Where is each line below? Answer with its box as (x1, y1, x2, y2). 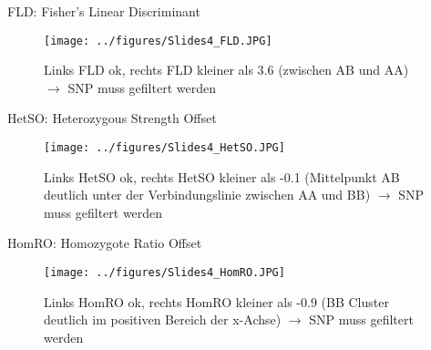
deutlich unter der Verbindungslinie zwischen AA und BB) (44, 185, 371, 204)
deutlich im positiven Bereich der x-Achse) (44, 310, 282, 329)
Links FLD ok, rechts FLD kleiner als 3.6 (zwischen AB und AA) (44, 60, 409, 79)
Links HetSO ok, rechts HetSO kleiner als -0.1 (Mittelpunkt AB (44, 167, 400, 186)
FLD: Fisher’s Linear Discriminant (7, 2, 200, 20)
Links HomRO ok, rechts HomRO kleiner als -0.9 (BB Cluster (44, 292, 389, 311)
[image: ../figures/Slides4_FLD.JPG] (44, 34, 272, 47)
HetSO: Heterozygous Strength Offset (7, 108, 217, 128)
